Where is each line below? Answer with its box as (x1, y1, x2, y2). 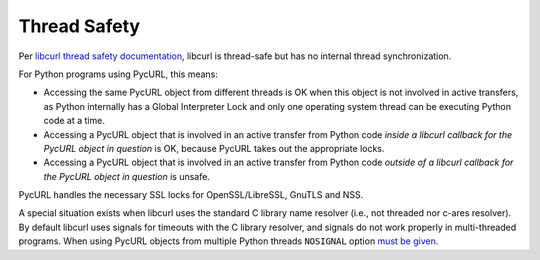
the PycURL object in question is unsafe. (43, 170, 210, 182)
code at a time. (43, 115, 105, 127)
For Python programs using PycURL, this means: (18, 68, 219, 80)
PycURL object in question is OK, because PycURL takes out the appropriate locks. (43, 142, 385, 154)
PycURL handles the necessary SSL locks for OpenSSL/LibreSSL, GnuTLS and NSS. (18, 189, 364, 201)
